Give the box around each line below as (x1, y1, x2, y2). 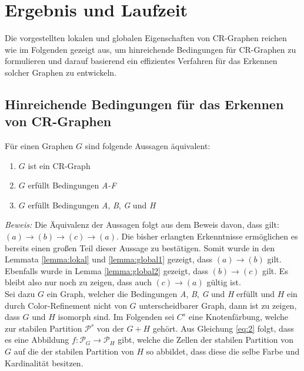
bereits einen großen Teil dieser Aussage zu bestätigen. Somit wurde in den (5, 241, 275, 254)
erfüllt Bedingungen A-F (28, 179, 116, 191)
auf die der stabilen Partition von (14, 345, 134, 357)
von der (96, 322, 124, 334)
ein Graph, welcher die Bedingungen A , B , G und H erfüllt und (46, 288, 275, 300)
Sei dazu (5, 288, 35, 300)
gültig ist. (206, 276, 241, 288)
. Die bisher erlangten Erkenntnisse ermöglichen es (116, 230, 298, 242)
